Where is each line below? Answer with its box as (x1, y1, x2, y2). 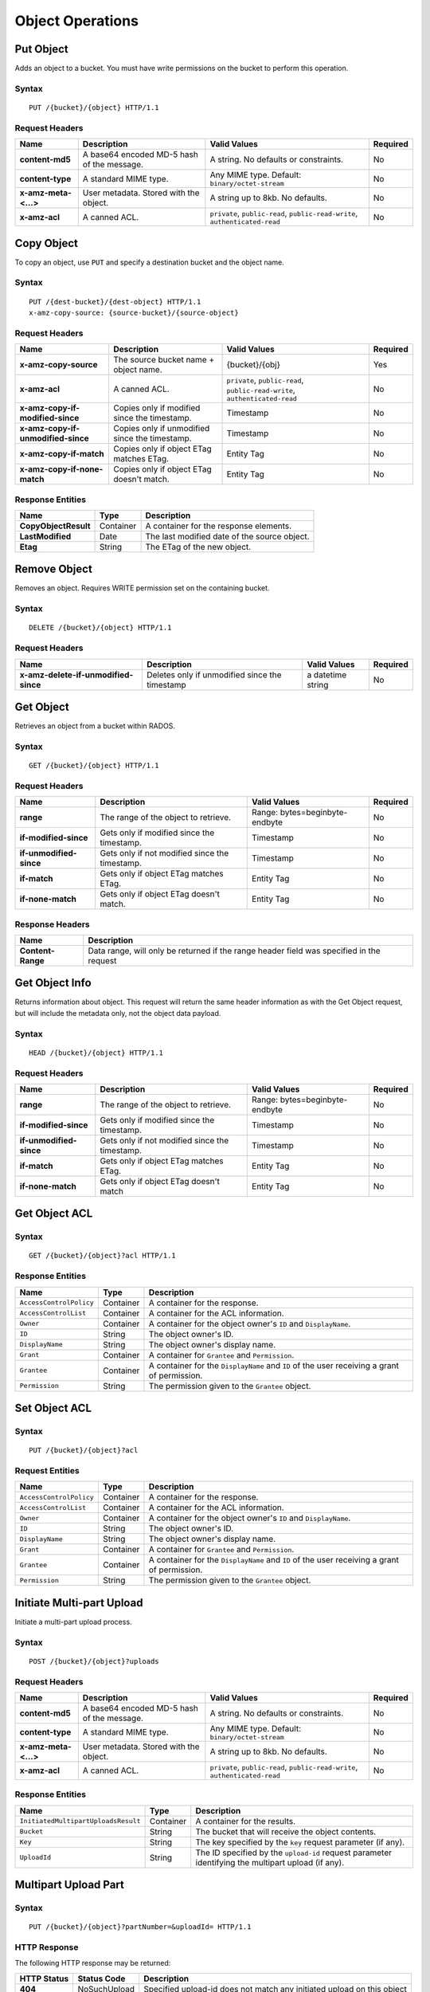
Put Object (14, 42, 69, 56)
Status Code (77, 1973, 126, 1984)
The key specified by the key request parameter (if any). (195, 1837, 405, 1848)
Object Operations (14, 12, 139, 29)
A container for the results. (195, 1815, 296, 1826)
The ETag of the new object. (145, 541, 252, 552)
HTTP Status (19, 1973, 69, 1984)
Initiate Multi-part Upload (14, 1596, 143, 1610)
